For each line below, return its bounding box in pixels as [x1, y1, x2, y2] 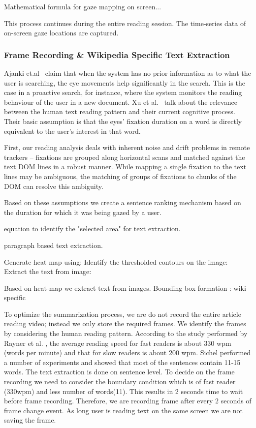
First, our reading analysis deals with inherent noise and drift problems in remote [4, 142, 250, 153]
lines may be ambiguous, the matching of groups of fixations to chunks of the [4, 171, 237, 181]
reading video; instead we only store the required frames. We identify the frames [4, 318, 246, 329]
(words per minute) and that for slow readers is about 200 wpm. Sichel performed [4, 347, 251, 358]
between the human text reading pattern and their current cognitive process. [4, 106, 235, 117]
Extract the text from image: [4, 266, 92, 276]
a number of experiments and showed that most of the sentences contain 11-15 [4, 357, 241, 367]
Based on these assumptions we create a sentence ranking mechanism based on [4, 197, 241, 208]
